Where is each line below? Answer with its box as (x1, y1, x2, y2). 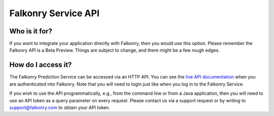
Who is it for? (9, 27, 53, 35)
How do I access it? (9, 61, 72, 69)
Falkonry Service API (9, 8, 100, 19)
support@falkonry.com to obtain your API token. (9, 104, 110, 110)
